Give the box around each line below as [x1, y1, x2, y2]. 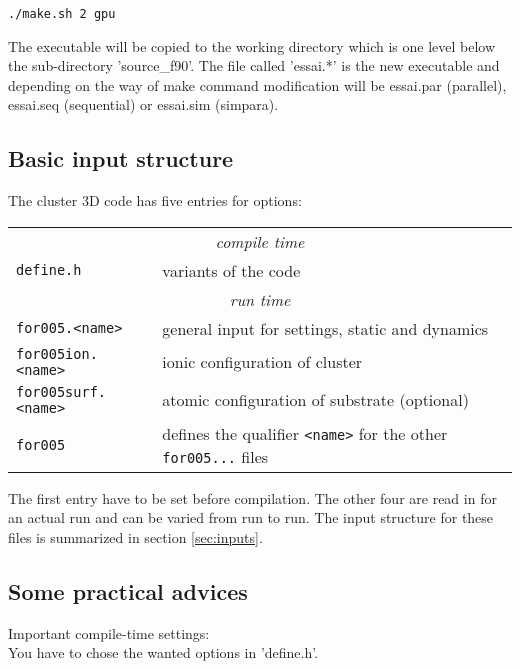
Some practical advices [8, 576, 248, 606]
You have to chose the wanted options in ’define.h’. [8, 642, 319, 663]
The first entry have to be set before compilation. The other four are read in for [8, 487, 497, 508]
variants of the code [162, 258, 301, 282]
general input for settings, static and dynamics [162, 316, 489, 340]
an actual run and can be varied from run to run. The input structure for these [8, 507, 494, 528]
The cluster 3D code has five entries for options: [8, 190, 302, 211]
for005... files [162, 444, 269, 468]
